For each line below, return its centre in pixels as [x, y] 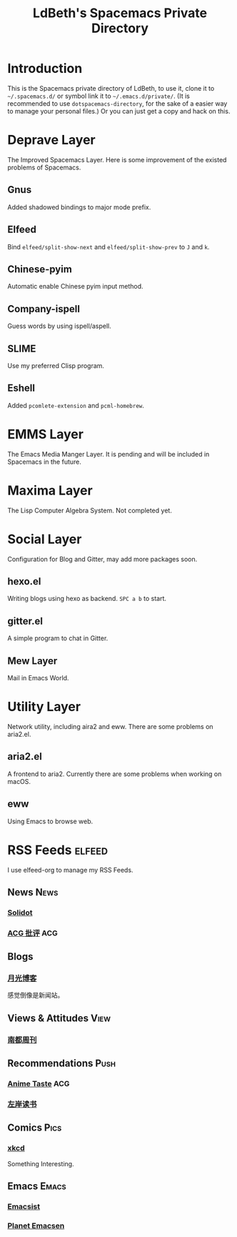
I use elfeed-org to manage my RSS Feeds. [70, 870]
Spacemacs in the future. [45, 462]
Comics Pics [35, 1128]
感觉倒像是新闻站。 [36, 995]
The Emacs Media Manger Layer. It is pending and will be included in [109, 454]
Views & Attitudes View [59, 1018]
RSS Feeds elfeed [58, 850]
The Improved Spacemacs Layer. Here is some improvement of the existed [117, 159]
